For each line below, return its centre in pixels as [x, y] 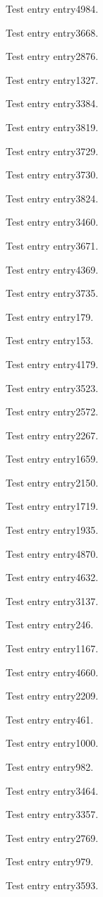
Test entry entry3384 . [52, 103]
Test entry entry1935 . [52, 530]
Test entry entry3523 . [52, 388]
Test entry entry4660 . [52, 672]
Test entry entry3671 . [52, 245]
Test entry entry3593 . [52, 885]
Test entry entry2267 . [52, 435]
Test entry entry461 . [50, 719]
